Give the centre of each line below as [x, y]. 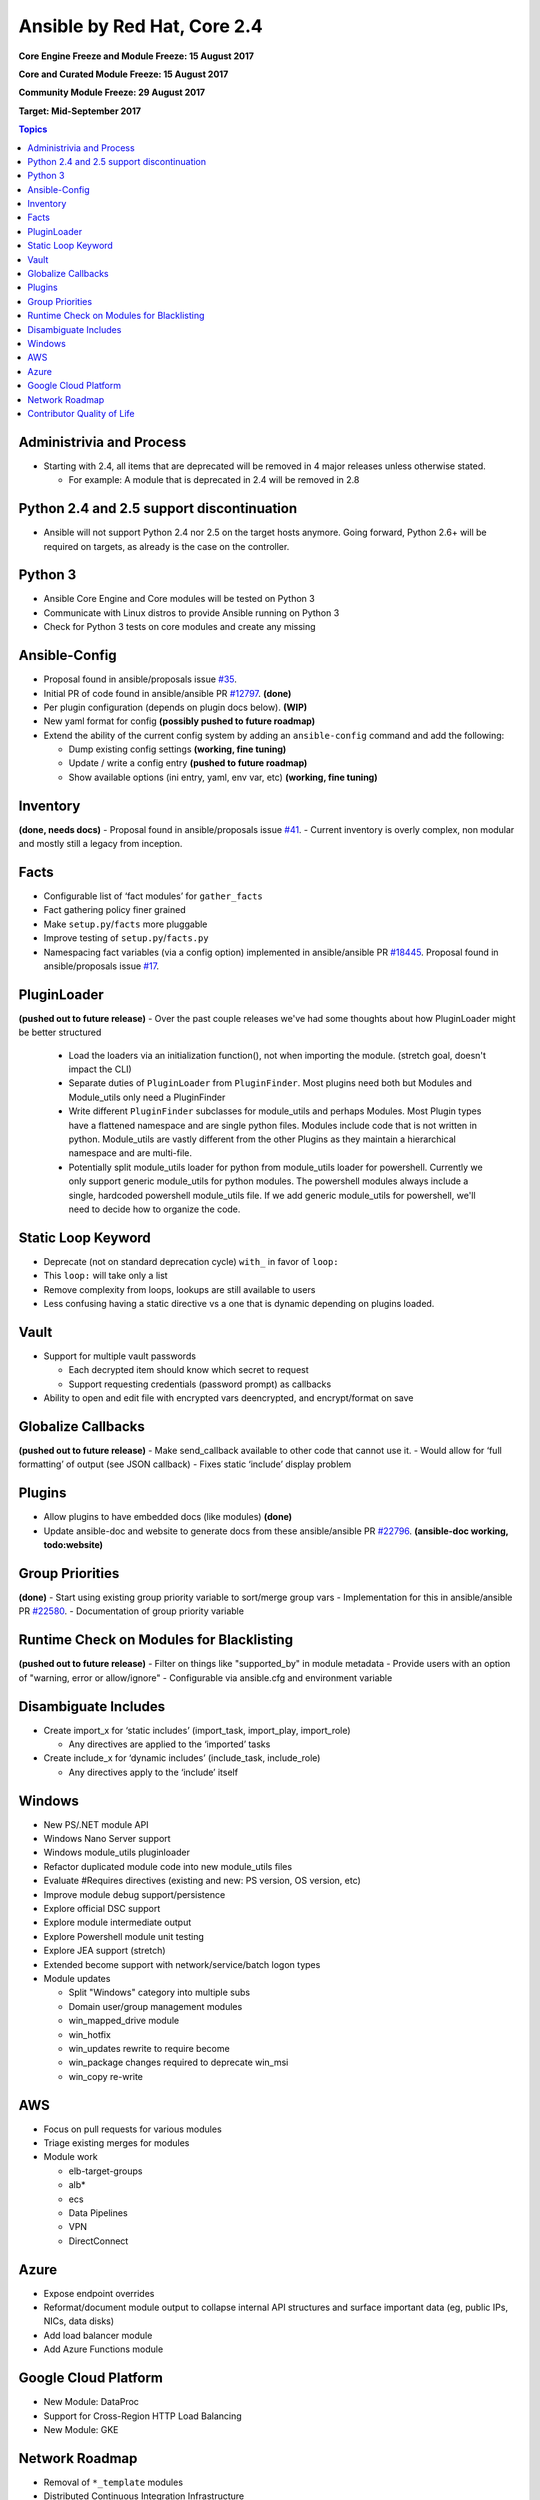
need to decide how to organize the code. [154, 1209]
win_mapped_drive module [124, 2021]
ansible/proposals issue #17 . [101, 966]
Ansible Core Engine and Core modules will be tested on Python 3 [179, 599]
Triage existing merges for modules [116, 2143]
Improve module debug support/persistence [134, 1894]
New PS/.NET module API [96, 1824]
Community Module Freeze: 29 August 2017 [111, 92]
